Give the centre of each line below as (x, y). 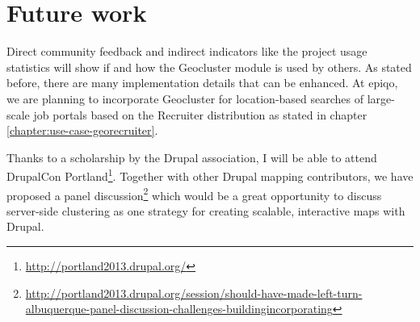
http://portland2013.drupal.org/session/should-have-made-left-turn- (194, 293)
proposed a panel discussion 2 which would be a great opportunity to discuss (194, 194)
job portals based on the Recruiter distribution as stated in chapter (200, 114)
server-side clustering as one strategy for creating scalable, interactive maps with (206, 210)
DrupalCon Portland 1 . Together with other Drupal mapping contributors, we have (210, 175)
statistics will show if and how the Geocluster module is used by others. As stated (209, 67)
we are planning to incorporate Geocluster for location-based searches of (185, 98)
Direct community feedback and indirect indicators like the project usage (187, 51)
